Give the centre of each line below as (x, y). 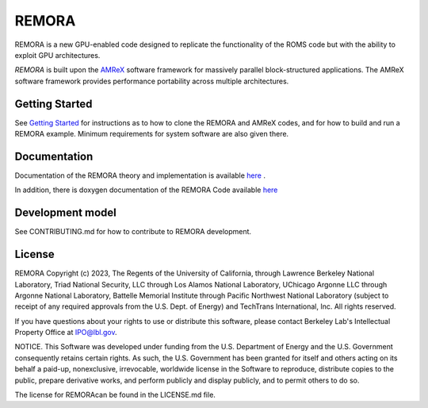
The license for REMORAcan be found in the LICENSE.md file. (115, 395)
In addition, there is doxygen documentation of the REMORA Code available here (146, 190)
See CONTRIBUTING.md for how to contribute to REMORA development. (133, 232)
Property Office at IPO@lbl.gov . (66, 333)
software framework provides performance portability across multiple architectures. (152, 81)
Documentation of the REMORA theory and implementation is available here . (140, 175)
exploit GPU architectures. (57, 55)
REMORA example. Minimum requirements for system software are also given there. (152, 134)
